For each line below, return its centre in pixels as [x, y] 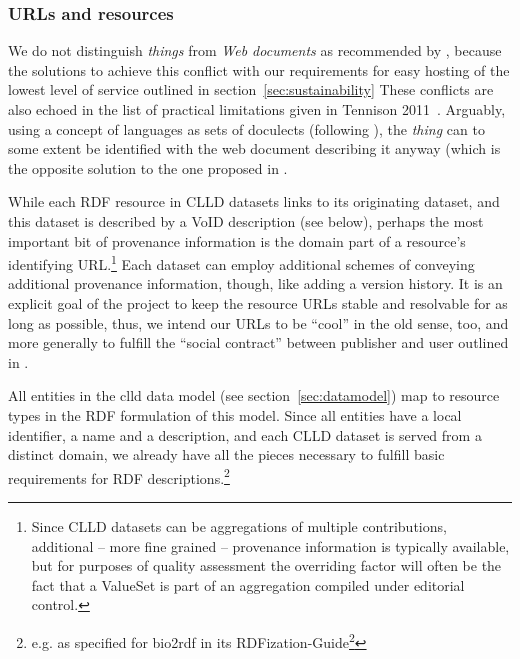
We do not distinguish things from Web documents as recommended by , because [255, 50]
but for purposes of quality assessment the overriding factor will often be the [266, 565]
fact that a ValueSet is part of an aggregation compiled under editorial [248, 584]
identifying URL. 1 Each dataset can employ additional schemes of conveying [241, 262]
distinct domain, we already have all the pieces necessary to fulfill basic [226, 454]
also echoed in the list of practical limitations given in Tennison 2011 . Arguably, [257, 109]
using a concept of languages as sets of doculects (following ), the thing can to [246, 128]
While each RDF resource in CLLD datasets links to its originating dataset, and [254, 201]
